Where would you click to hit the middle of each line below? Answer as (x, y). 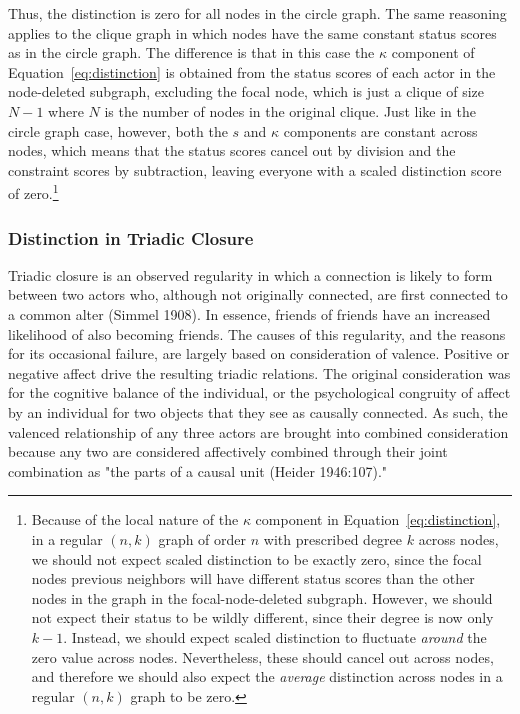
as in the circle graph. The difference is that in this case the (191, 52)
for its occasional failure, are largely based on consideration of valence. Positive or (259, 353)
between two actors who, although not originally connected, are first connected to (258, 294)
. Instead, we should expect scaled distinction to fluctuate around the (275, 636)
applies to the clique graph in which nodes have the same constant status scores (252, 32)
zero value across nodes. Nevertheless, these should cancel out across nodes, (262, 656)
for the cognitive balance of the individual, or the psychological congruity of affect (259, 392)
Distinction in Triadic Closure (131, 237)
